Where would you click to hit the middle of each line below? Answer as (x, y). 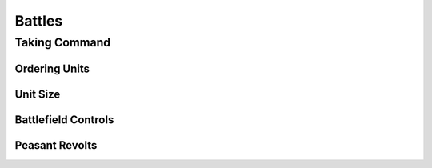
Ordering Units (52, 68)
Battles (39, 21)
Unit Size (38, 94)
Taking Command (63, 42)
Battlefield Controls (64, 120)
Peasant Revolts (56, 145)
